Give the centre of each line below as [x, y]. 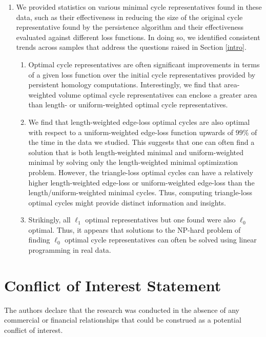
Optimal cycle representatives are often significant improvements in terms [144, 64]
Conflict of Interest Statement [113, 285]
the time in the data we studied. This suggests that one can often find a [141, 142]
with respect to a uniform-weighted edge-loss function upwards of [131, 132]
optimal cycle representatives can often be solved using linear [161, 240]
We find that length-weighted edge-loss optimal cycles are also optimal [139, 121]
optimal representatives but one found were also [160, 220]
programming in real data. [70, 250]
